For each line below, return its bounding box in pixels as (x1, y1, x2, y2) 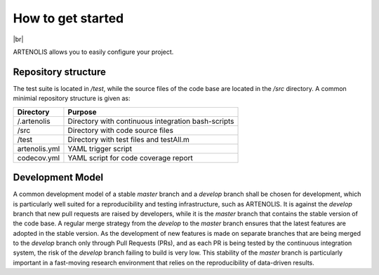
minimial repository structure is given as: (13, 94, 131, 103)
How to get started (13, 10, 124, 26)
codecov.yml (17, 153, 60, 162)
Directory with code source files (67, 125, 173, 135)
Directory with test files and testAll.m (67, 134, 189, 144)
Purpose (67, 107, 97, 117)
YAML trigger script (67, 143, 133, 153)
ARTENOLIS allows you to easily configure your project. (13, 48, 174, 56)
